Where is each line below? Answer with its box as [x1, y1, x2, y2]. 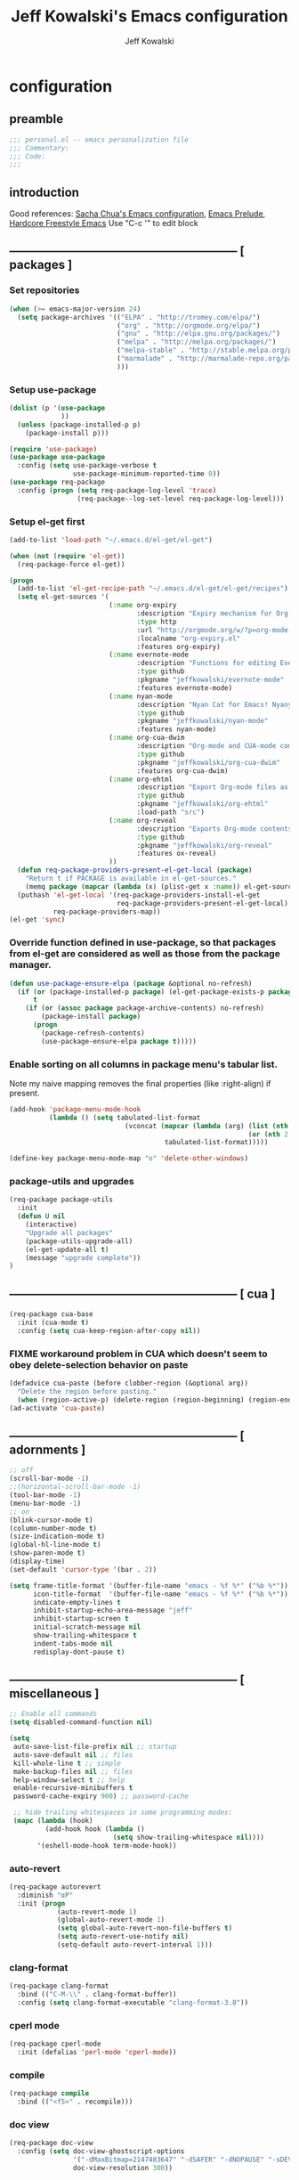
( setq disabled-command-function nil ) [9, 1718, 153, 1727]
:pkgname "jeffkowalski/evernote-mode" [136, 675, 285, 685]
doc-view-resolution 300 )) [72, 2163, 174, 2172]
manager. [9, 959, 52, 972]
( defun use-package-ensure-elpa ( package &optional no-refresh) [9, 979, 253, 988]
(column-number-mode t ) [9, 1524, 98, 1533]
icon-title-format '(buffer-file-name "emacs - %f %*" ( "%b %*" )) [32, 1590, 289, 1598]
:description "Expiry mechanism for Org [136, 609, 289, 618]
